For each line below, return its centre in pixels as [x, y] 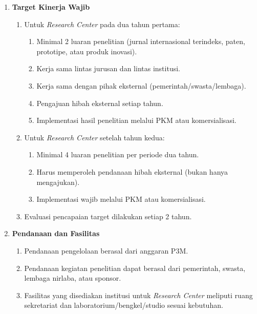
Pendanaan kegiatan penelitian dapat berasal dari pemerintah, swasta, [135, 268]
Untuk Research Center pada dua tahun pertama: [102, 24]
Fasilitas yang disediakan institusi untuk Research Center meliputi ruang [138, 295]
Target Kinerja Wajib [51, 7]
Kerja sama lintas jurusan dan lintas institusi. [108, 68]
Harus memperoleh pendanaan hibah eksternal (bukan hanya [132, 171]
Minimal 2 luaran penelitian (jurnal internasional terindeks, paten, [141, 41]
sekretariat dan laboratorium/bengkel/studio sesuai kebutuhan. [124, 305]
